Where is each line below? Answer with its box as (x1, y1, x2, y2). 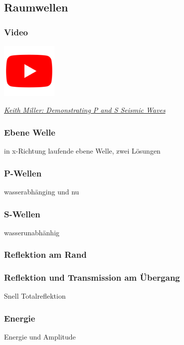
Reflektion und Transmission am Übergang (4, 271, 180, 284)
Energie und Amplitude (4, 332, 76, 342)
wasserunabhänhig (4, 227, 60, 237)
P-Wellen (4, 167, 42, 179)
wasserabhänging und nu (4, 186, 79, 197)
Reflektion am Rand (4, 248, 87, 261)
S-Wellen (4, 207, 40, 220)
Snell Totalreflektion (4, 291, 66, 301)
